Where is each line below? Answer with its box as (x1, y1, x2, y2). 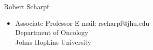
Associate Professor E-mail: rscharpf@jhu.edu (15, 17, 150, 28)
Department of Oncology (15, 27, 88, 37)
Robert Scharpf (4, 1, 49, 11)
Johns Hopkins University (15, 36, 92, 47)
